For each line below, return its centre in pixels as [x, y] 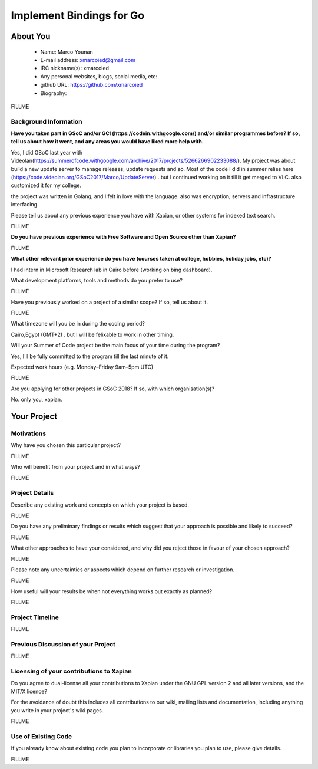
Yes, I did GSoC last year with [47, 152]
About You [31, 36]
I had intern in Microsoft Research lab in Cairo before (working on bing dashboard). [112, 270]
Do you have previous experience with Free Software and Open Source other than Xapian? [123, 237]
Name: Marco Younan [67, 52]
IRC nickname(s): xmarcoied [74, 68]
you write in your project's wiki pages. [57, 710]
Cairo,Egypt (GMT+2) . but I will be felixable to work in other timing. [92, 334]
